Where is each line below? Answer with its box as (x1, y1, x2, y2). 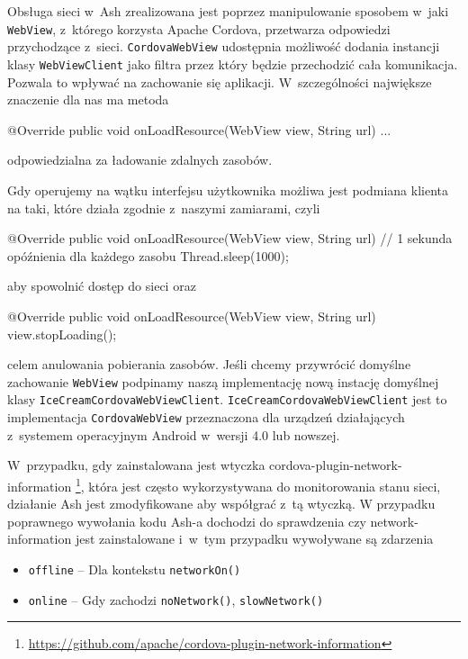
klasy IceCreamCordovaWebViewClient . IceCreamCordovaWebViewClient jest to (7, 390, 447, 409)
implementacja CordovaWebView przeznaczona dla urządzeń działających (7, 408, 405, 426)
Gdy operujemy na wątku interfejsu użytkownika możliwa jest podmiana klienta (7, 180, 448, 199)
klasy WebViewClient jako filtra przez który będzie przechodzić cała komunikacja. (7, 54, 458, 73)
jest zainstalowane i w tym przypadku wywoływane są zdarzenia (75, 529, 434, 548)
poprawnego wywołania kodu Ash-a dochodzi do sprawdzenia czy (7, 511, 366, 530)
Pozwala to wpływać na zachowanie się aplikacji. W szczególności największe (7, 72, 432, 91)
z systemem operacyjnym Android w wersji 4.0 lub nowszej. (7, 425, 340, 444)
